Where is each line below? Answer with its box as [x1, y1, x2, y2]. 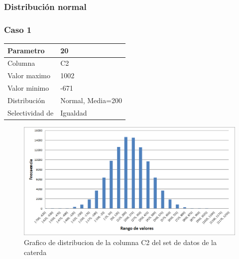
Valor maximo [7, 70, 50, 81]
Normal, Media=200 [60, 95, 122, 105]
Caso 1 [4, 23, 32, 35]
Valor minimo [7, 83, 49, 93]
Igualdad [60, 107, 87, 118]
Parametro [7, 45, 45, 55]
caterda [24, 247, 47, 257]
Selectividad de [7, 107, 54, 118]
